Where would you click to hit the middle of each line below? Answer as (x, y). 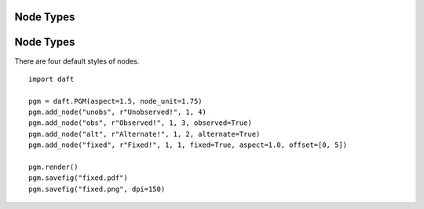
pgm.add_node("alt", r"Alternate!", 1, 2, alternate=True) (144, 134)
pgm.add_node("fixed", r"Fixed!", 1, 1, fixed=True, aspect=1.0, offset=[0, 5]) (188, 145)
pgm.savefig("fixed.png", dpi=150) (97, 189)
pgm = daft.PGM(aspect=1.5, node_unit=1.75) (116, 101)
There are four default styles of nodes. (77, 61)
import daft (51, 79)
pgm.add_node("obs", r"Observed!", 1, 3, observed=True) (141, 123)
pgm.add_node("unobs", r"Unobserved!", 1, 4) (118, 112)
